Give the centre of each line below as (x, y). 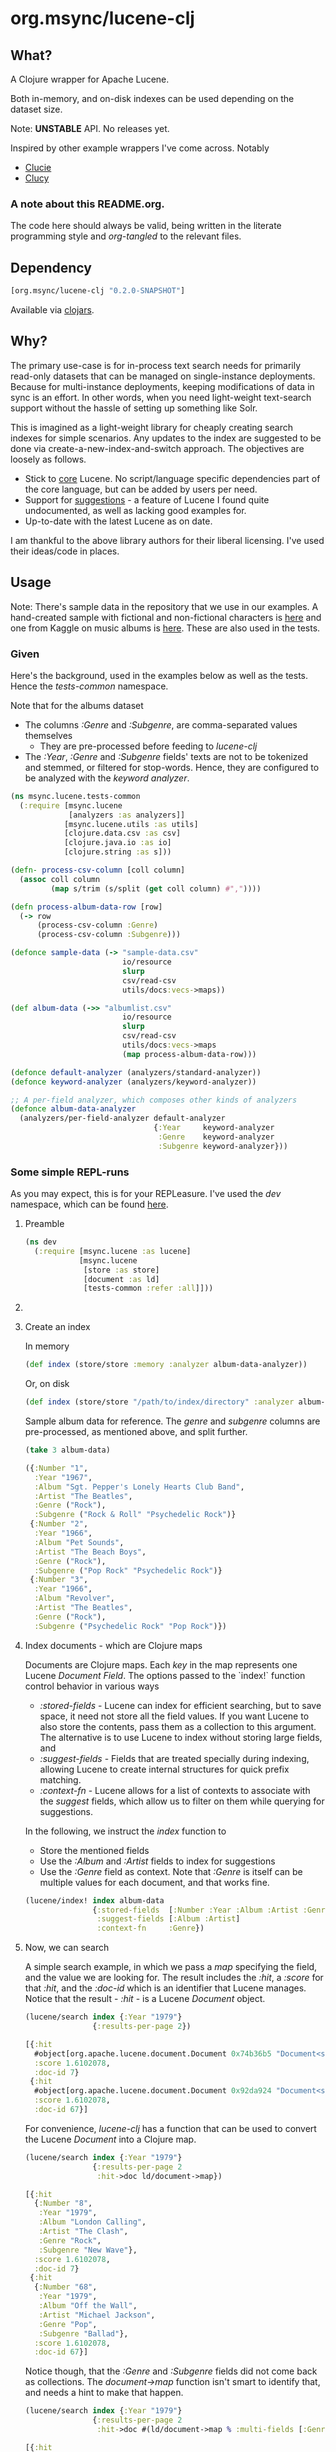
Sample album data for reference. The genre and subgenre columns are (172, 1421)
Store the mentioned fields (94, 1850)
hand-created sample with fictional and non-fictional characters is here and (166, 617)
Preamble (44, 1224)
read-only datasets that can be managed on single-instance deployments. (163, 376)
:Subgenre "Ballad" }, (83, 2333)
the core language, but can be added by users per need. (141, 489)
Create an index (57, 1327)
